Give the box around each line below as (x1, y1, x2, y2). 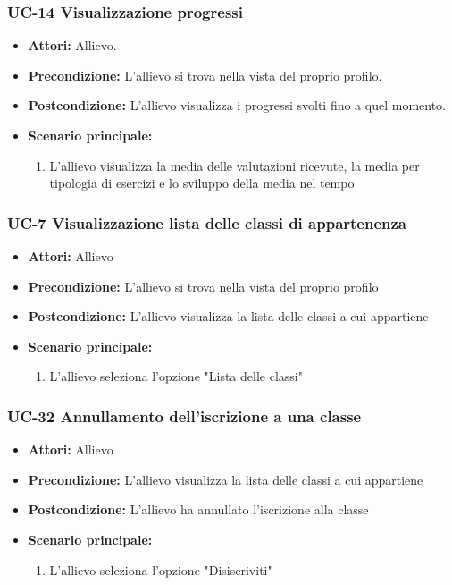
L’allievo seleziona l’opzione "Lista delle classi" (49, 367, 303, 386)
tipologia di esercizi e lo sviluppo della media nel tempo (49, 174, 355, 192)
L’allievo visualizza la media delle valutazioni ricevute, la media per (49, 156, 420, 174)
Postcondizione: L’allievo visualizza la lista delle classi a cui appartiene (28, 307, 429, 326)
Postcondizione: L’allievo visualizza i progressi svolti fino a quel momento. (28, 96, 446, 114)
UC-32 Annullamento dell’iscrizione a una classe (7, 404, 362, 427)
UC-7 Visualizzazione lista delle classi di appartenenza (7, 211, 407, 233)
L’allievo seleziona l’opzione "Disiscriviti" (49, 560, 272, 579)
